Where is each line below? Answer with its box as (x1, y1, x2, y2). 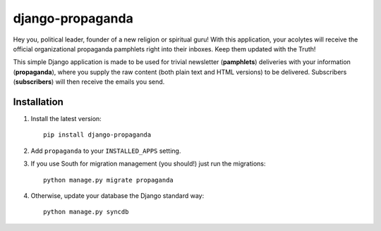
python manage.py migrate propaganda (43, 176, 174, 184)
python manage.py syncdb (43, 208, 129, 216)
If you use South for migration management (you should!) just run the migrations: (30, 159, 266, 168)
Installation (13, 96, 64, 108)
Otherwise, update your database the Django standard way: (30, 191, 205, 200)
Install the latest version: (30, 115, 102, 123)
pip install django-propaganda (43, 131, 152, 139)
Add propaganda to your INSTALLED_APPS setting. (30, 146, 181, 155)
